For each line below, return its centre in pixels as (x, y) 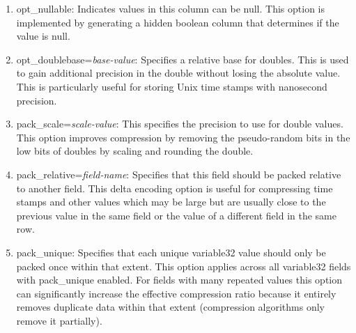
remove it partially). (59, 320)
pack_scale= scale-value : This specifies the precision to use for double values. (180, 124)
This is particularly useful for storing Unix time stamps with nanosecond (172, 86)
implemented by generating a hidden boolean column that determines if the (178, 22)
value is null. (43, 36)
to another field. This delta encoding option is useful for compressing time (175, 188)
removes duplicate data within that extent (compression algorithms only (170, 307)
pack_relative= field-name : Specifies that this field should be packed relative (179, 174)
